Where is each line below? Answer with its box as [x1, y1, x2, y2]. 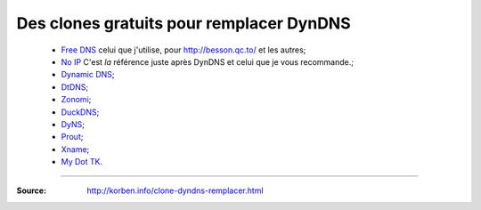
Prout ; [61, 132, 84, 142]
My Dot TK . [61, 157, 103, 167]
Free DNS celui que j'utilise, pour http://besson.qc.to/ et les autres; [61, 44, 306, 55]
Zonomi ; [61, 94, 92, 105]
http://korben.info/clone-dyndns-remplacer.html [86, 185, 264, 196]
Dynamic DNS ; [61, 69, 115, 80]
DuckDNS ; [61, 107, 100, 117]
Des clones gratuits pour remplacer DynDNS [16, 13, 351, 33]
